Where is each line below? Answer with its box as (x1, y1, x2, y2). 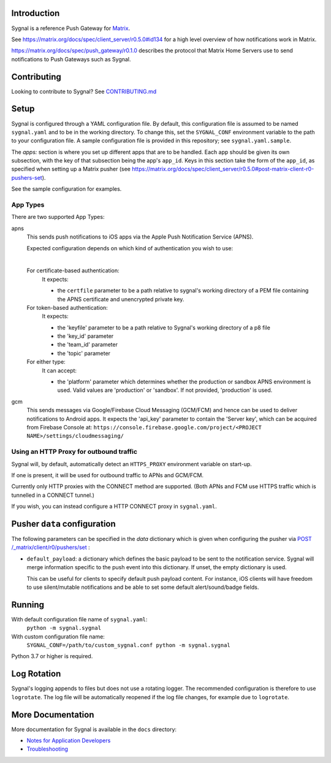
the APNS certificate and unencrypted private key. (57, 295, 185, 303)
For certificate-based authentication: (26, 267, 120, 274)
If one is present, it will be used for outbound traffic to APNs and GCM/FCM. (11, 471, 204, 478)
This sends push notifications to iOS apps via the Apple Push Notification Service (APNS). (26, 233, 254, 240)
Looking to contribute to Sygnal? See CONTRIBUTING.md (11, 88, 157, 95)
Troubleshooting (26, 745, 69, 753)
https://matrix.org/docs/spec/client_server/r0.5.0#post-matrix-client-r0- (132, 166, 314, 173)
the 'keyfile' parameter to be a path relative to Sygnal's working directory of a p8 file (57, 324, 271, 331)
